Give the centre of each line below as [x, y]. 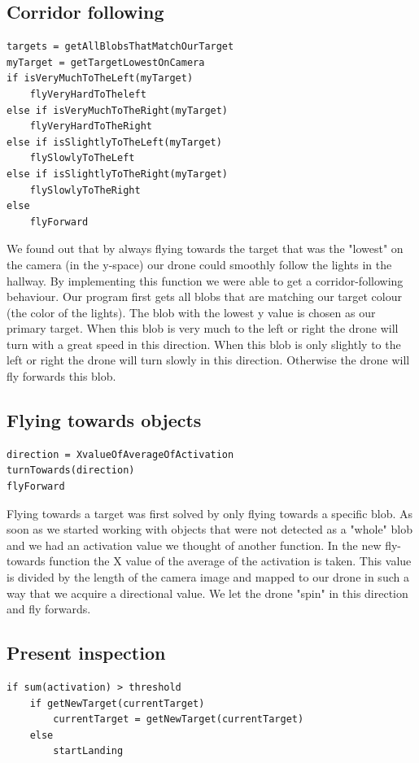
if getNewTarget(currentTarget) [117, 703]
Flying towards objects [104, 420]
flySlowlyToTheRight [85, 190]
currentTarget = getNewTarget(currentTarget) [179, 719]
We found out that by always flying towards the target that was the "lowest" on [205, 249]
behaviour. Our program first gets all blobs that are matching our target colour [204, 296]
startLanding [88, 751]
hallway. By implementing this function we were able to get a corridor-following [205, 280]
